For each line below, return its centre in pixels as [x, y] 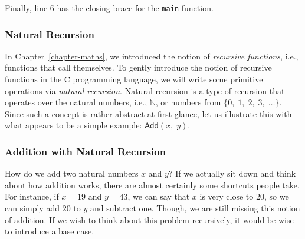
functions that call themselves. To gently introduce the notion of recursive [138, 67]
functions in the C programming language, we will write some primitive [134, 79]
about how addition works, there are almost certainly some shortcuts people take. [152, 185]
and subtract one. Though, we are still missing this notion [195, 208]
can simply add [32, 208]
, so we [276, 196]
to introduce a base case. [50, 231]
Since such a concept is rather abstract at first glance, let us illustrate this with [148, 113]
